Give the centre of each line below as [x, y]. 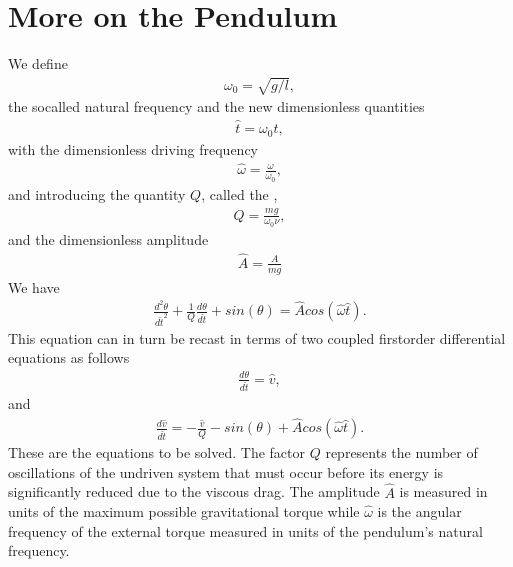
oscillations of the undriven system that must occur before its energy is [226, 471]
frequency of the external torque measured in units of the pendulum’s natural [245, 530]
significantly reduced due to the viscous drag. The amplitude [194, 491]
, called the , [239, 193]
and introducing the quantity [97, 193]
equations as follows [69, 357]
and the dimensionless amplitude [108, 238]
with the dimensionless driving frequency [133, 148]
